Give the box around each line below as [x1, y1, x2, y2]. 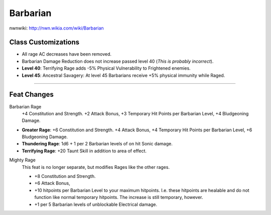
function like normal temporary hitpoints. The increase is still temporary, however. [34, 194, 203, 200]
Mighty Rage [9, 157, 36, 163]
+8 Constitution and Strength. [34, 173, 96, 179]
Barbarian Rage [9, 103, 42, 110]
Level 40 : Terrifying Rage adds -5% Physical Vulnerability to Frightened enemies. [22, 65, 191, 71]
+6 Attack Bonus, [34, 180, 70, 186]
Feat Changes [9, 90, 54, 99]
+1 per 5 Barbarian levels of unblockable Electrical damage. [34, 201, 158, 207]
